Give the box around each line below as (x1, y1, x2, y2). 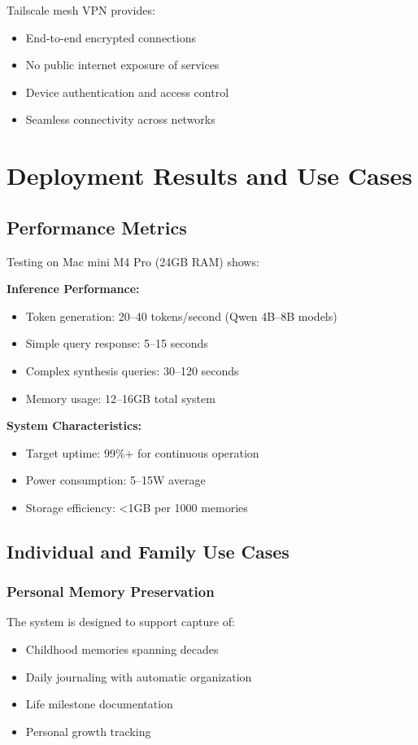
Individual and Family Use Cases (7, 538, 290, 563)
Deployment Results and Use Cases (7, 159, 412, 192)
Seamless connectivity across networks (25, 111, 216, 128)
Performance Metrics (7, 214, 187, 239)
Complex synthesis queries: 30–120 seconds (25, 362, 239, 379)
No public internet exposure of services (25, 56, 220, 73)
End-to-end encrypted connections (25, 28, 196, 46)
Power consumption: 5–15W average (25, 471, 206, 489)
